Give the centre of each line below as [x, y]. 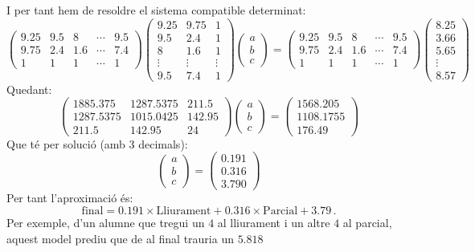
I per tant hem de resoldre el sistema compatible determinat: [156, 10]
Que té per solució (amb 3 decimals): [97, 143]
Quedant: [29, 89]
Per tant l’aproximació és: [70, 198]
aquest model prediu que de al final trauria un [120, 238]
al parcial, [367, 222]
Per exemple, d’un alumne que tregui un [106, 222]
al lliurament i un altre [274, 222]
